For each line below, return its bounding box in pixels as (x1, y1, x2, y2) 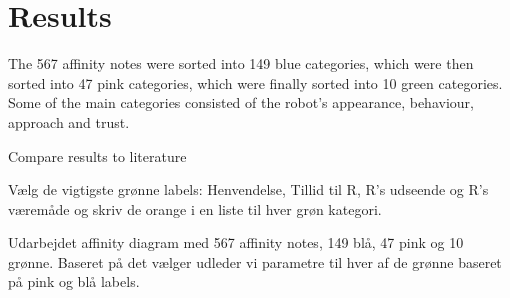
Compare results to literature (8, 145, 187, 166)
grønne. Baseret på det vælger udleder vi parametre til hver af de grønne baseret (8, 251, 502, 272)
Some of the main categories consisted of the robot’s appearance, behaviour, (8, 92, 474, 113)
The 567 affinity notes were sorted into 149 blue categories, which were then (8, 53, 474, 74)
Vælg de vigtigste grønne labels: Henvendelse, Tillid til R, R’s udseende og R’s (8, 179, 489, 200)
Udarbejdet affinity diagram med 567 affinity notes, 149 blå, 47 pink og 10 (8, 232, 464, 253)
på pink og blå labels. (8, 271, 140, 292)
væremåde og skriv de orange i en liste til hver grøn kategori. (8, 198, 382, 219)
